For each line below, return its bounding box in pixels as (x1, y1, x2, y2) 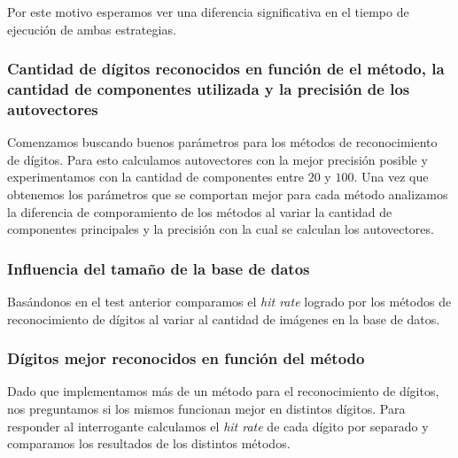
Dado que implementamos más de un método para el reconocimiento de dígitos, (7, 382, 439, 400)
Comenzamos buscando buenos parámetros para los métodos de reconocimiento (7, 133, 438, 151)
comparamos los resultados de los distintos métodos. (7, 434, 291, 453)
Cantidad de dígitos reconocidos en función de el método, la (7, 58, 445, 80)
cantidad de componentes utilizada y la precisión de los (7, 78, 410, 100)
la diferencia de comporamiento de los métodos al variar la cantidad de (7, 202, 392, 221)
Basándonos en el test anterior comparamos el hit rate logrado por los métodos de (7, 292, 452, 311)
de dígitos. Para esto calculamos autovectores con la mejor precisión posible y (7, 150, 428, 168)
